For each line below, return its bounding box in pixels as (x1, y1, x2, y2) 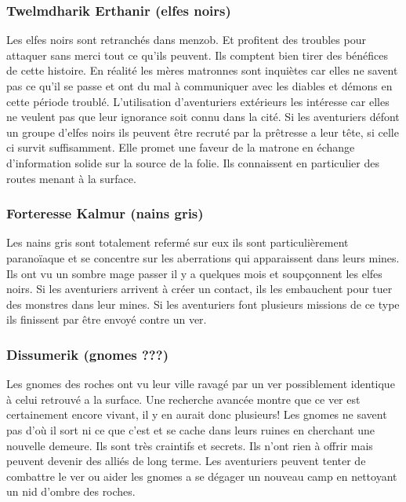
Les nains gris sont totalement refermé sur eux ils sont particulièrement (6, 234, 349, 251)
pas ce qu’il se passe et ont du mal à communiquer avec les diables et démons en (6, 78, 393, 93)
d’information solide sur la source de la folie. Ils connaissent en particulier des (6, 154, 379, 170)
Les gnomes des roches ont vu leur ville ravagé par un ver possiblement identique (6, 376, 395, 392)
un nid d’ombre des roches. (6, 483, 136, 500)
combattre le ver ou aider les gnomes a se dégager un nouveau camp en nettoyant (6, 467, 397, 484)
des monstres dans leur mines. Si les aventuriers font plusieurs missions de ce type (6, 295, 400, 312)
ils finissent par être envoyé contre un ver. (6, 311, 207, 328)
